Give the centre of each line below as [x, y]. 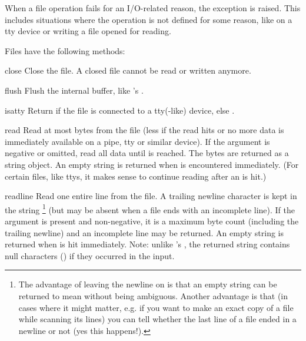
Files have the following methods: [65, 50]
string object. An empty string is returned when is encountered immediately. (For [152, 164]
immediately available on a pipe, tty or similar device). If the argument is [137, 141]
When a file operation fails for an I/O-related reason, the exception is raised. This [153, 8]
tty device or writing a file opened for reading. [88, 31]
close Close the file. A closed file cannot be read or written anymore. [128, 70]
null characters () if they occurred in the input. [90, 255]
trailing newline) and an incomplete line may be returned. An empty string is [144, 232]
